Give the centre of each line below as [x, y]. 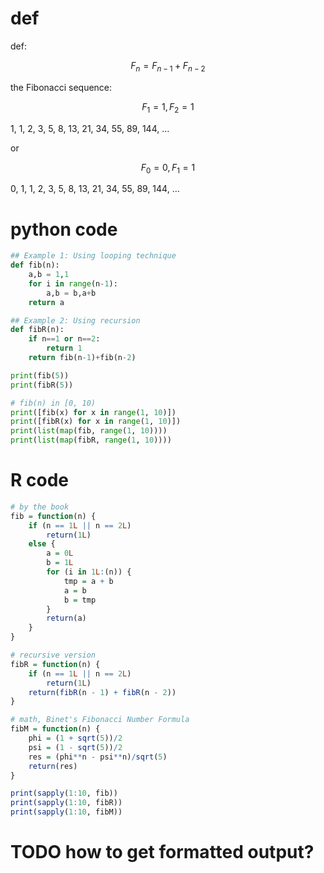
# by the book [40, 507]
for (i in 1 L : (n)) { [89, 572]
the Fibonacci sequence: [61, 87]
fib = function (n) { [53, 516]
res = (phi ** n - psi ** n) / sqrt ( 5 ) [98, 757]
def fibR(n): [37, 330]
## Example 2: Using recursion [75, 320]
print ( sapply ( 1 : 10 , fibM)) [66, 812]
